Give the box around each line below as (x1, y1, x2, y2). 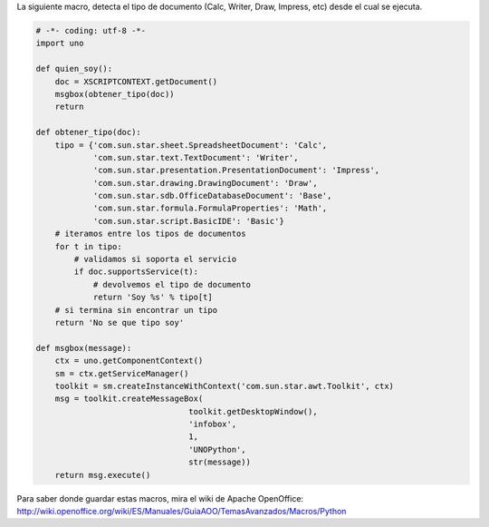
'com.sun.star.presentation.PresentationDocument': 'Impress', (92, 165, 380, 176)
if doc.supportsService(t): (73, 267, 199, 277)
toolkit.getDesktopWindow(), (188, 406, 318, 416)
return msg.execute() (54, 470, 151, 480)
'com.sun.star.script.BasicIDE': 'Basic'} (92, 216, 284, 226)
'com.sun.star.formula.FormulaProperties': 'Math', (92, 203, 328, 213)
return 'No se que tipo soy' (54, 317, 185, 327)
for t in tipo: (54, 241, 122, 251)
